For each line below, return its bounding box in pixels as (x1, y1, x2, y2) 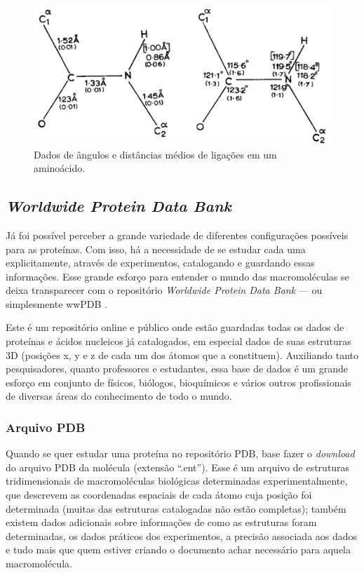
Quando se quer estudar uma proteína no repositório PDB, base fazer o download (6, 446, 355, 461)
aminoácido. (34, 161, 86, 175)
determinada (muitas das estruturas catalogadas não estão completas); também (6, 501, 346, 515)
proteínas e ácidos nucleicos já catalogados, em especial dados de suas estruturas (6, 334, 351, 349)
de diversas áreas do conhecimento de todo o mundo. (6, 389, 232, 403)
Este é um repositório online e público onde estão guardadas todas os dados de (6, 320, 344, 335)
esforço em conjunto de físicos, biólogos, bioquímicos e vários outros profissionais (6, 375, 351, 389)
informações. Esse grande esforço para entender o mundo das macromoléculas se (6, 269, 349, 283)
